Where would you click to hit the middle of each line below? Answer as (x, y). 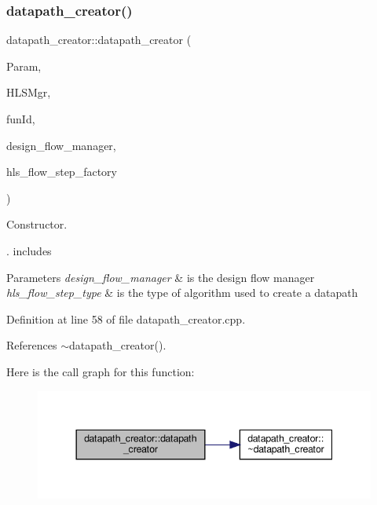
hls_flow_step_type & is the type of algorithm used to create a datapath (182, 293)
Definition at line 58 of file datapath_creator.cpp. (126, 318)
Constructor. (37, 224)
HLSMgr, (29, 92)
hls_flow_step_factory (62, 172)
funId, (21, 119)
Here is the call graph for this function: (101, 371)
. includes (29, 250)
